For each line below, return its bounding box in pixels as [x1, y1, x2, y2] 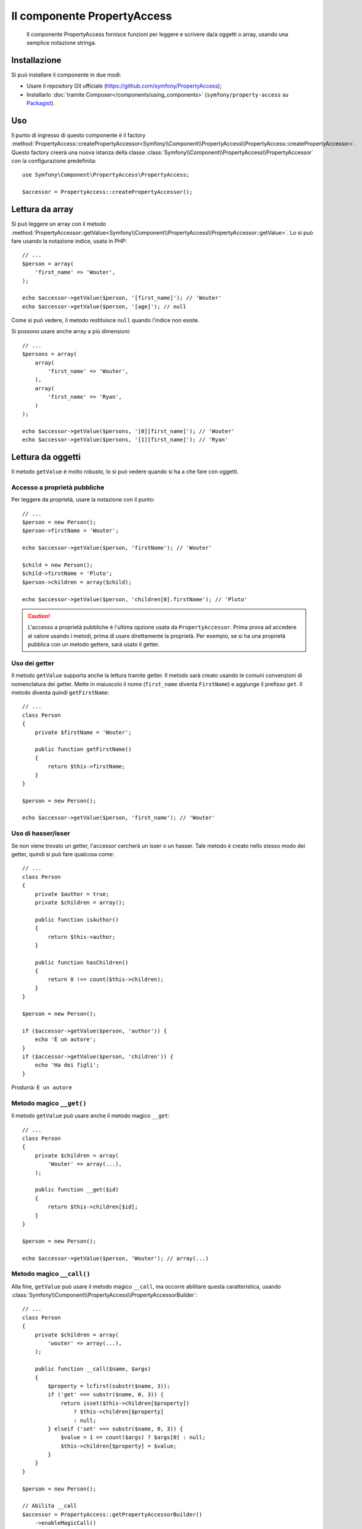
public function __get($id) [34, 1187, 119, 1193]
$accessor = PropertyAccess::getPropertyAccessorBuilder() [22, 1511, 203, 1518]
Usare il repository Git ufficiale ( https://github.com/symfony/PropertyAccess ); [26, 83, 222, 90]
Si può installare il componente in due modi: [11, 71, 121, 78]
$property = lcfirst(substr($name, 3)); [48, 1382, 170, 1390]
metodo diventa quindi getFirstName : [11, 689, 110, 696]
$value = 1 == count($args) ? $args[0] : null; [60, 1434, 206, 1441]
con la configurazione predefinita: [11, 157, 97, 165]
